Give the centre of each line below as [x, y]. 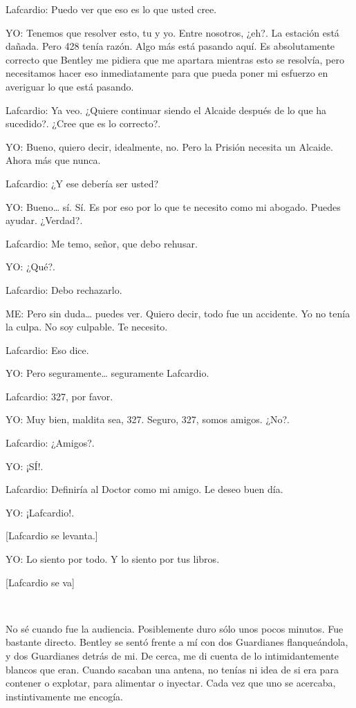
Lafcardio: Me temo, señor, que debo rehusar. [102, 243]
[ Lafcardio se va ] [40, 582]
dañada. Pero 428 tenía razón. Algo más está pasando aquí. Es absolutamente [170, 46]
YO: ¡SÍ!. [25, 466]
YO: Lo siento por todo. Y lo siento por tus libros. [113, 559]
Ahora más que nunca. [53, 160]
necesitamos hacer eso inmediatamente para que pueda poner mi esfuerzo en [167, 73]
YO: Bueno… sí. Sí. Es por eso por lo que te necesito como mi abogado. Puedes [173, 206]
